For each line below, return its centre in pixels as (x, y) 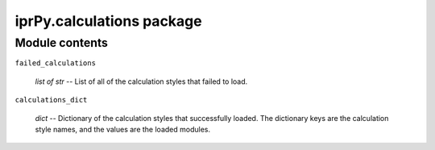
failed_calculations (56, 63)
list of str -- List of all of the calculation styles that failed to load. (141, 81)
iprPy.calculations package (108, 21)
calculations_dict (51, 100)
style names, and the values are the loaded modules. (123, 129)
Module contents (62, 43)
